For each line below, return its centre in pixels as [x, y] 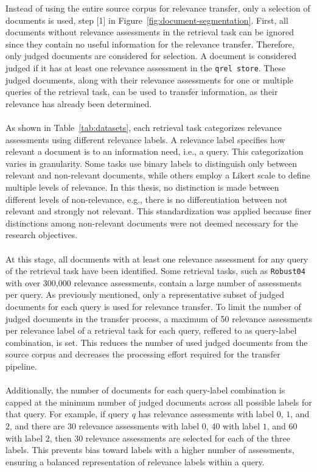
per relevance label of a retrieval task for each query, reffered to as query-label [151, 330]
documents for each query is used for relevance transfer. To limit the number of [153, 306]
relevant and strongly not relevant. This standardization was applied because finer [158, 211]
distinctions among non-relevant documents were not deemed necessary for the [152, 223]
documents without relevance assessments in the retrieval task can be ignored [150, 32]
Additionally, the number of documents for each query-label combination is [145, 390]
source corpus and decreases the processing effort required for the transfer [143, 354]
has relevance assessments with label [206, 414]
